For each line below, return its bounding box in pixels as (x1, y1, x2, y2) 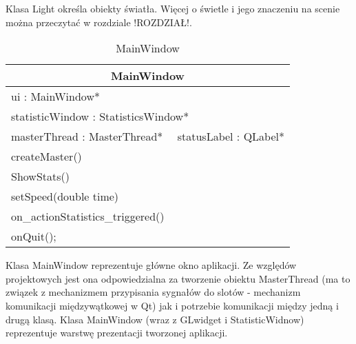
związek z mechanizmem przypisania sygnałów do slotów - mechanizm (6, 285, 301, 299)
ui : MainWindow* (11, 88, 100, 105)
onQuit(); (11, 228, 56, 245)
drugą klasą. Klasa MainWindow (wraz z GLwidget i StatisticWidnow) (6, 312, 304, 326)
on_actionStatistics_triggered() (11, 208, 165, 225)
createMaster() (11, 148, 82, 165)
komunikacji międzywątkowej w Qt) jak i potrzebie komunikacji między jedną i (6, 298, 339, 312)
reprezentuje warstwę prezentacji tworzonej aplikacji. (6, 325, 228, 340)
